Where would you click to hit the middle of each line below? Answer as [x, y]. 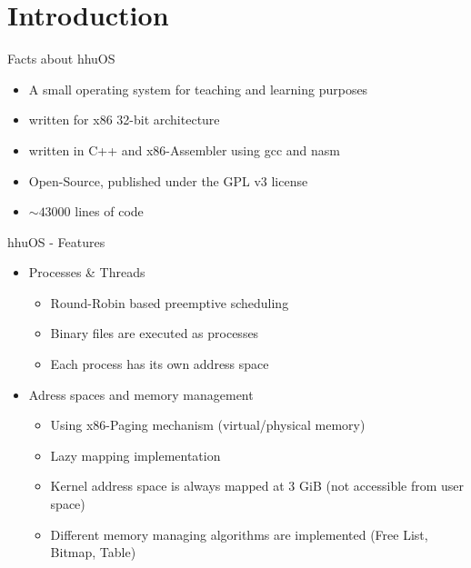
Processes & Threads [87, 272]
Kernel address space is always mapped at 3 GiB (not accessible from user [257, 486]
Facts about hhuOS [61, 59]
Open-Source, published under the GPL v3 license [168, 180]
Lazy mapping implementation [135, 455]
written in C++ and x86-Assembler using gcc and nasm [184, 149]
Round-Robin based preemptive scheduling [170, 302]
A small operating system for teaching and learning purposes [198, 89]
